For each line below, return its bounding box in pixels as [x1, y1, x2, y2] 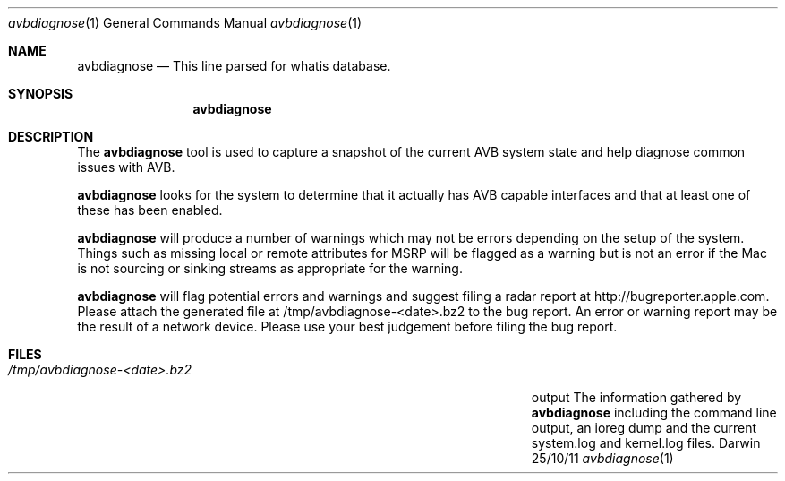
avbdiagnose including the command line [531, 405, 777, 420]
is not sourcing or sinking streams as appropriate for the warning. [77, 261, 463, 276]
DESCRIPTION [8, 129, 94, 144]
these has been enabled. [77, 202, 223, 218]
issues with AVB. [77, 159, 175, 175]
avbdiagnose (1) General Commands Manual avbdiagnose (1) [8, 15, 363, 30]
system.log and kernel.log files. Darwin [531, 435, 761, 451]
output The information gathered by [531, 390, 742, 405]
